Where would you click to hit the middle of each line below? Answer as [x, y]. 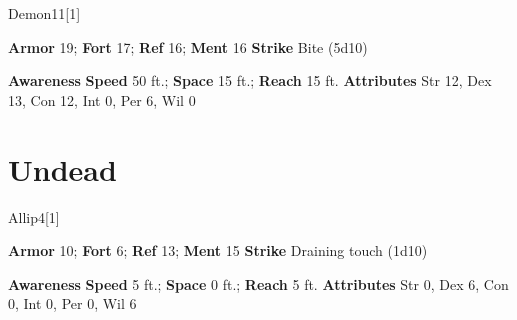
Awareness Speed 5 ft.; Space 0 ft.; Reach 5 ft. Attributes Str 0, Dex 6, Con [258, 283]
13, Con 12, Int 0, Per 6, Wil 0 [102, 99]
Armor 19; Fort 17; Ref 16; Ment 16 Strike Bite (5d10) [188, 46]
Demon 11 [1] [44, 13]
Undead [62, 168]
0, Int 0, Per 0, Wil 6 [72, 303]
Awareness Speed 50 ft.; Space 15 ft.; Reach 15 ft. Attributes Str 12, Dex [250, 80]
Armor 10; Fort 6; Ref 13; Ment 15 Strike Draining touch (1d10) [218, 250]
